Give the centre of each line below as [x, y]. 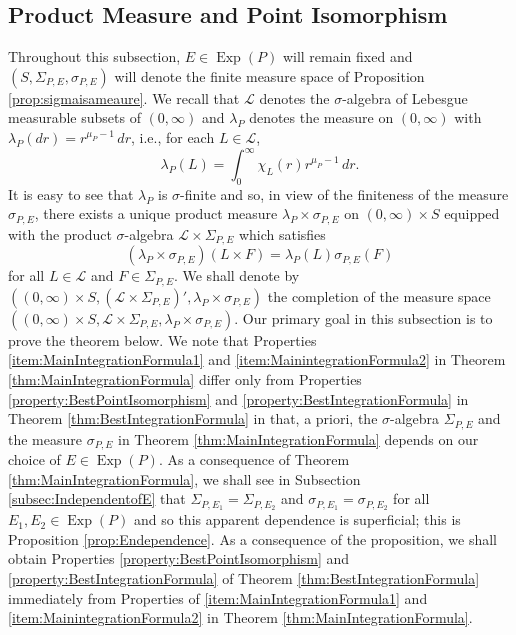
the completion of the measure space [379, 295]
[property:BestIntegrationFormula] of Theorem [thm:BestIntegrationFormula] [244, 577]
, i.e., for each [172, 136]
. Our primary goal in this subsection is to [363, 317]
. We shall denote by [236, 275]
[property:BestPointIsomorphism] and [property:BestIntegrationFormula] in [238, 398]
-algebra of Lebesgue [405, 97]
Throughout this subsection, [94, 56]
